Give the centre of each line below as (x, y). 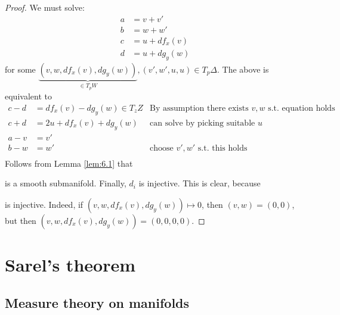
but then (21, 220)
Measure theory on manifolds (97, 302)
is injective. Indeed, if (44, 204)
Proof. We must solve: (45, 7)
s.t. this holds (222, 148)
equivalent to (28, 96)
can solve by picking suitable (202, 123)
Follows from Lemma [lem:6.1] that (69, 163)
